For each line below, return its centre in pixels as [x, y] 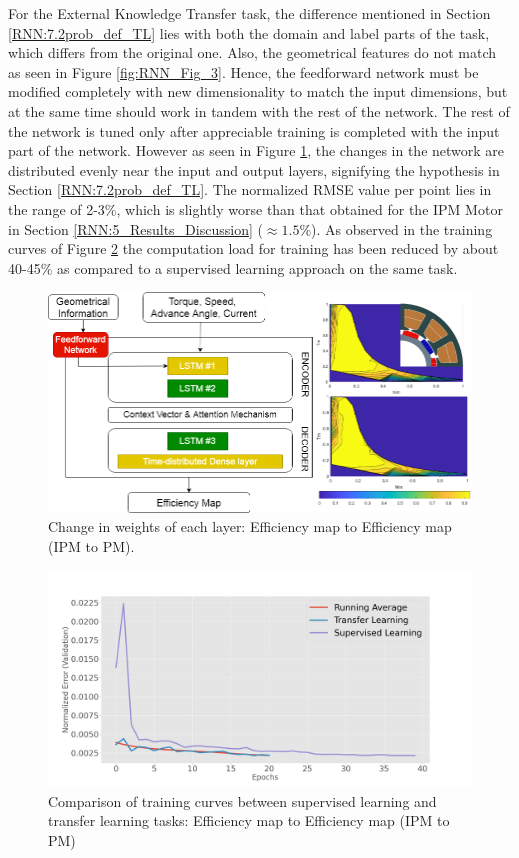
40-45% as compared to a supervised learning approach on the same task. [233, 267]
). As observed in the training [402, 228]
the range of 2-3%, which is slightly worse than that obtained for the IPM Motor [255, 208]
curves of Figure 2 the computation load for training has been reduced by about [253, 248]
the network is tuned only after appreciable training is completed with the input [254, 130]
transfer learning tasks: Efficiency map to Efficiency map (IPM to [249, 820]
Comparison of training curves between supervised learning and [242, 800]
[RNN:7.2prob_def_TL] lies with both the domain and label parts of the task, [249, 32]
